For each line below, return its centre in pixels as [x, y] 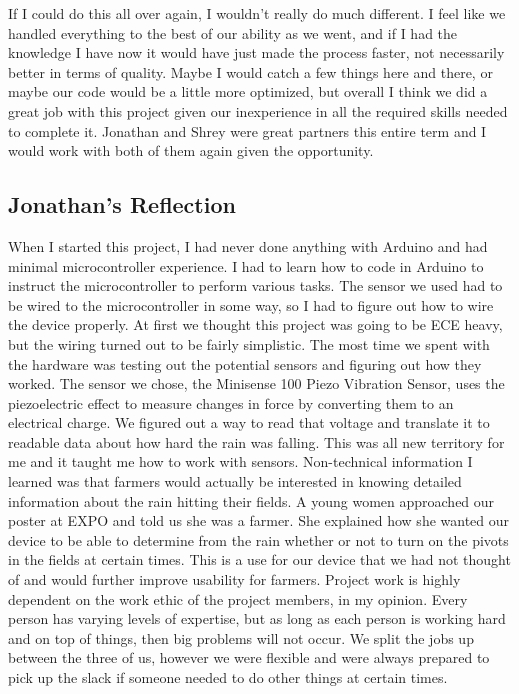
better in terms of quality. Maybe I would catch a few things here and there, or [250, 71]
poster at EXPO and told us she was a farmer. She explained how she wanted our [259, 520]
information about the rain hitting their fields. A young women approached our [251, 500]
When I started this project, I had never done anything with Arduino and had [248, 245]
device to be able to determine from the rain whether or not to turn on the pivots [258, 539]
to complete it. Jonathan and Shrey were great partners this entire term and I [247, 130]
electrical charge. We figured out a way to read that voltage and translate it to [249, 422]
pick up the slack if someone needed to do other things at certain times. [228, 677]
